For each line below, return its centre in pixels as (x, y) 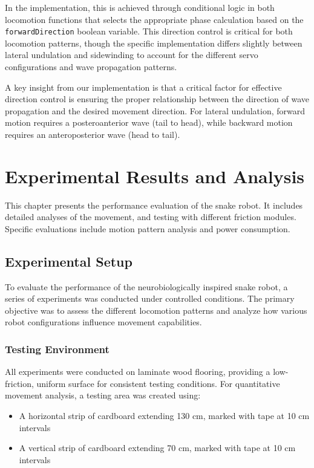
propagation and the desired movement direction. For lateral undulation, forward (155, 110)
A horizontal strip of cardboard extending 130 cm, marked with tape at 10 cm (164, 416)
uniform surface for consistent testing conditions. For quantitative (158, 383)
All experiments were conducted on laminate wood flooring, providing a (138, 372)
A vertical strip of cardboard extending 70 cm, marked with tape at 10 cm (157, 448)
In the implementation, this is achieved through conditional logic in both (140, 7)
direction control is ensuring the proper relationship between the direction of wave (157, 99)
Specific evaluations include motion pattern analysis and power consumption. (148, 228)
